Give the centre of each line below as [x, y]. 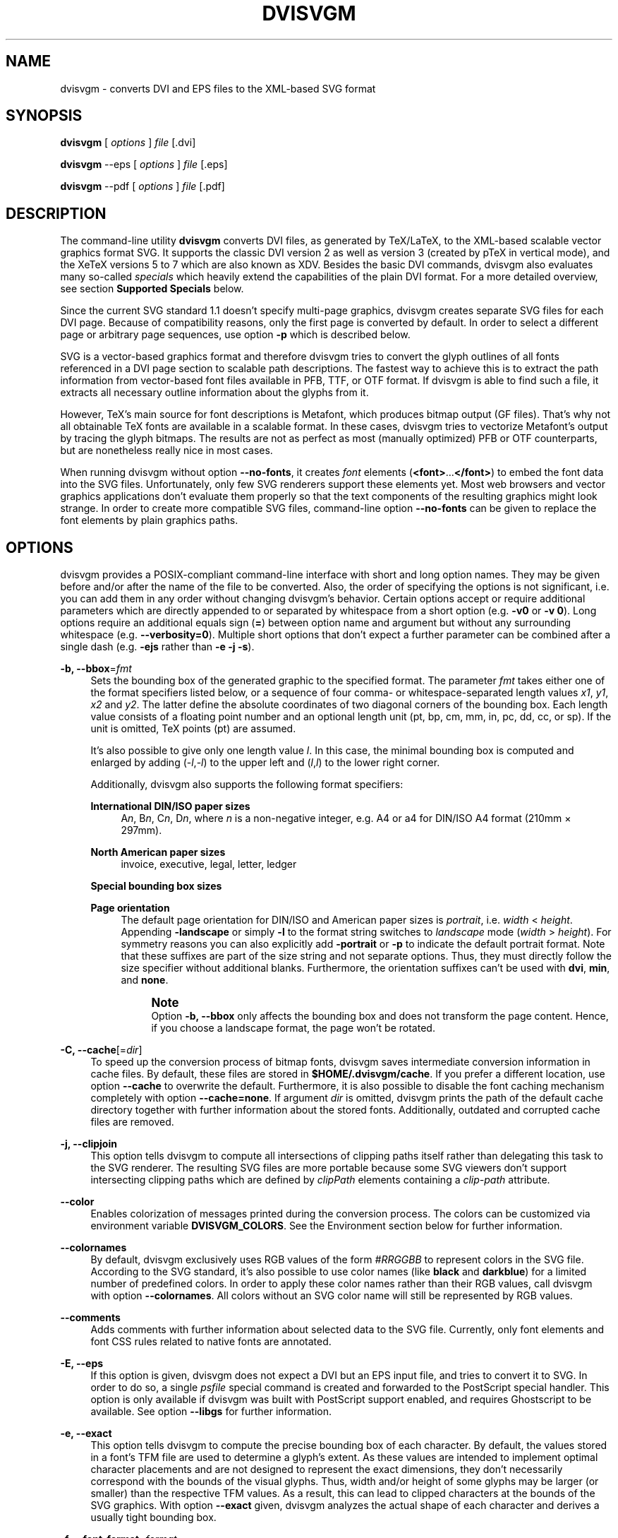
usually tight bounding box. [153, 1518]
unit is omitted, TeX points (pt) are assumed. [193, 729]
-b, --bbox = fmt [96, 669]
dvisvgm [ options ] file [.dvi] [128, 143]
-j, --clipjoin [89, 1144]
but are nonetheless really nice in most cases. [166, 451]
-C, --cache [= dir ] [101, 1050]
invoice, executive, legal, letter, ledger [209, 864]
